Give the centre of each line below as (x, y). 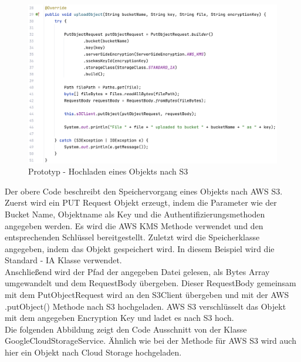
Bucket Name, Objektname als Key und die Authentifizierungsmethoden (135, 214)
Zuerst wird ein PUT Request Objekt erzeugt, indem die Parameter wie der (141, 202)
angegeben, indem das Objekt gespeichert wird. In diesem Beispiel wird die (140, 248)
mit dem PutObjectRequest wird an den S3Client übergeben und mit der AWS (147, 295)
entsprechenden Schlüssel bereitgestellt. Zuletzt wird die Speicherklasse (132, 237)
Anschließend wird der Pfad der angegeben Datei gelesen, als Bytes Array (137, 271)
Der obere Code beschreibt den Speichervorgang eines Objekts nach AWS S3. (144, 191)
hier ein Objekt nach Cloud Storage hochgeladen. (93, 352)
